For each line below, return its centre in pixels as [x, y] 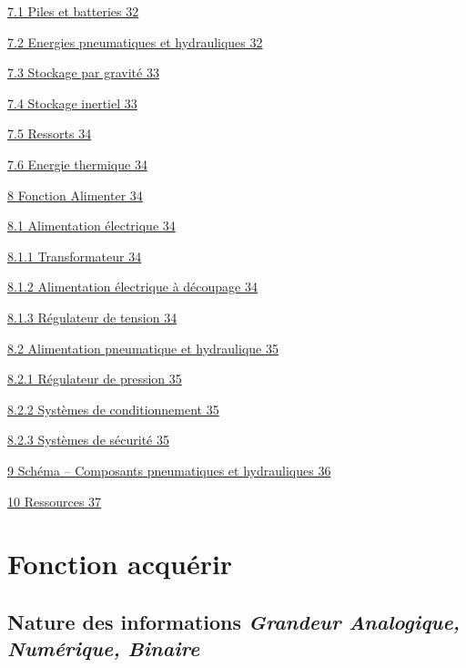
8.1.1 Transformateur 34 [75, 256]
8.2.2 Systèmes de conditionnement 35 [113, 409]
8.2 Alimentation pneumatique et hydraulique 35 [143, 348]
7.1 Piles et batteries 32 [73, 11]
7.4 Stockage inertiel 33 [72, 103]
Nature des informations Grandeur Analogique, [234, 621]
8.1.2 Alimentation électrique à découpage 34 [132, 287]
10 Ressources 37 [55, 501]
